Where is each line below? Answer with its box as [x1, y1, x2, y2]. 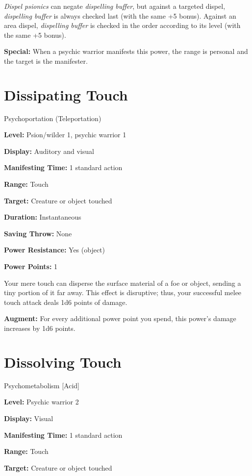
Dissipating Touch [4, 84, 128, 104]
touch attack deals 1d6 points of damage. [4, 297, 127, 307]
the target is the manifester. [4, 55, 88, 66]
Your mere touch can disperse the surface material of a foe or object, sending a [4, 277, 241, 288]
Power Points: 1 [4, 261, 58, 272]
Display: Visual [4, 413, 53, 423]
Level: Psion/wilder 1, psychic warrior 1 [4, 129, 126, 140]
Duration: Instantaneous [4, 212, 81, 222]
